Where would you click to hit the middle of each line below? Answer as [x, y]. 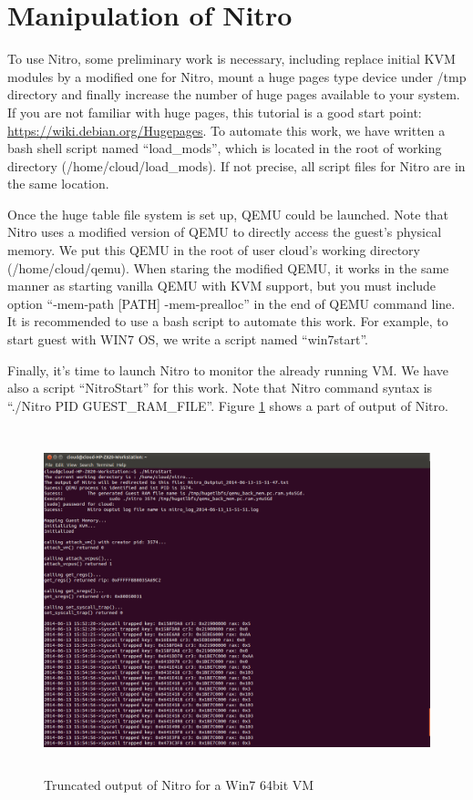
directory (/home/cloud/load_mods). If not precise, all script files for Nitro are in [236, 165]
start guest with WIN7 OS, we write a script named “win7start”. [188, 339]
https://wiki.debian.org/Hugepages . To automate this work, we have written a [226, 130]
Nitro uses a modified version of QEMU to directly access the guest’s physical [225, 232]
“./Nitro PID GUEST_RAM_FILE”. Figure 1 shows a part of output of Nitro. [228, 405]
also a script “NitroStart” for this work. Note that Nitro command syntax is [220, 388]
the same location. [58, 184]
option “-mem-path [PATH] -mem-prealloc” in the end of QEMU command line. [231, 303]
